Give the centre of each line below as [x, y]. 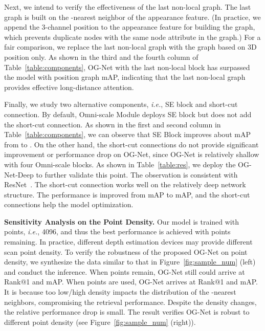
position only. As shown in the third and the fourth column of [101, 57]
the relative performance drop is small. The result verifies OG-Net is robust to [127, 312]
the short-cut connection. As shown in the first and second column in [113, 124]
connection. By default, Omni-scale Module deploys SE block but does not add [128, 114]
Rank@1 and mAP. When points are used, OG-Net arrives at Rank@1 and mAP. [131, 282]
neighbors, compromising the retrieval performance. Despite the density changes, [130, 302]
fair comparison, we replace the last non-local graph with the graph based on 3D [130, 47]
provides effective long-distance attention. [69, 87]
